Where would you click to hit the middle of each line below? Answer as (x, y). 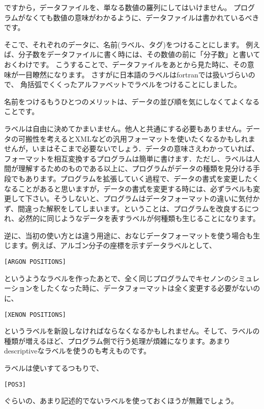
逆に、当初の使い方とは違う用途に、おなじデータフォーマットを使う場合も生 (132, 235)
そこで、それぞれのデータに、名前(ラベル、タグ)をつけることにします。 (124, 44)
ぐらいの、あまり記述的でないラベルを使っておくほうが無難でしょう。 (121, 401)
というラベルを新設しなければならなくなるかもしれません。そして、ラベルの (132, 331)
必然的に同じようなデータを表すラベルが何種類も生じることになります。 (139, 218)
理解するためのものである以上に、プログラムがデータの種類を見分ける (136, 168)
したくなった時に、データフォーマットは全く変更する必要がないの (150, 288)
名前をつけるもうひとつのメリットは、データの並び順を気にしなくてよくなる (132, 101)
